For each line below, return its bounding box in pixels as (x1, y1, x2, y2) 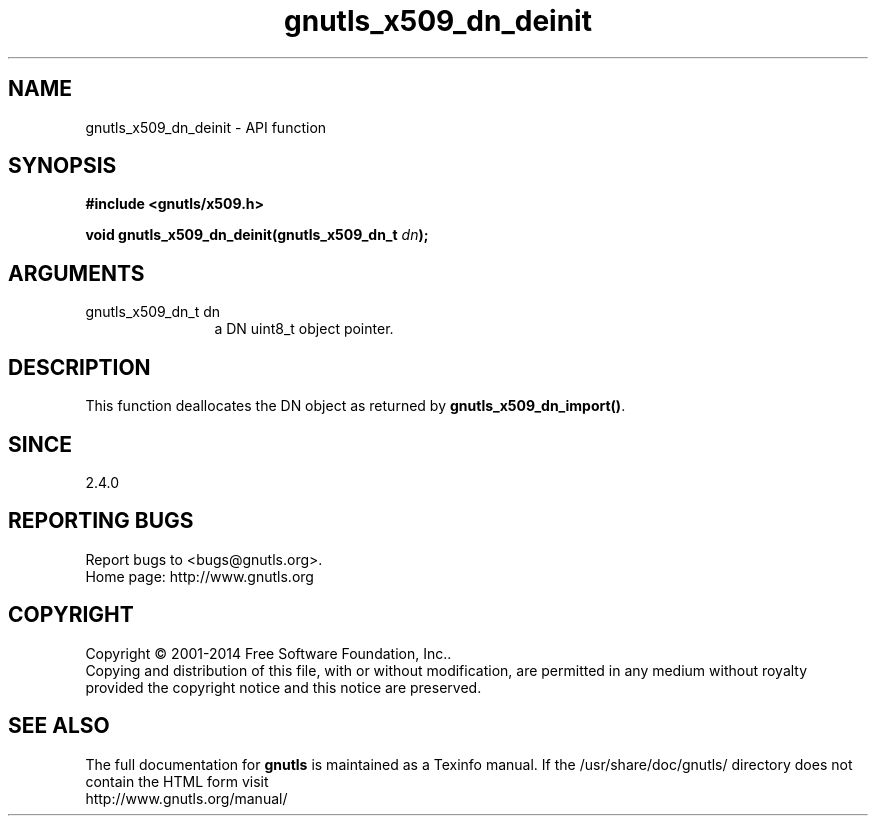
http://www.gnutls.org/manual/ (85, 789, 288, 807)
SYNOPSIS (8, 153, 117, 179)
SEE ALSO (8, 713, 110, 739)
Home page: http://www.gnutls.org (85, 567, 314, 585)
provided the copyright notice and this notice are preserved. (85, 678, 482, 696)
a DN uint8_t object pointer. (214, 320, 394, 338)
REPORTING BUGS (8, 508, 194, 534)
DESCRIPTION (8, 354, 151, 380)
